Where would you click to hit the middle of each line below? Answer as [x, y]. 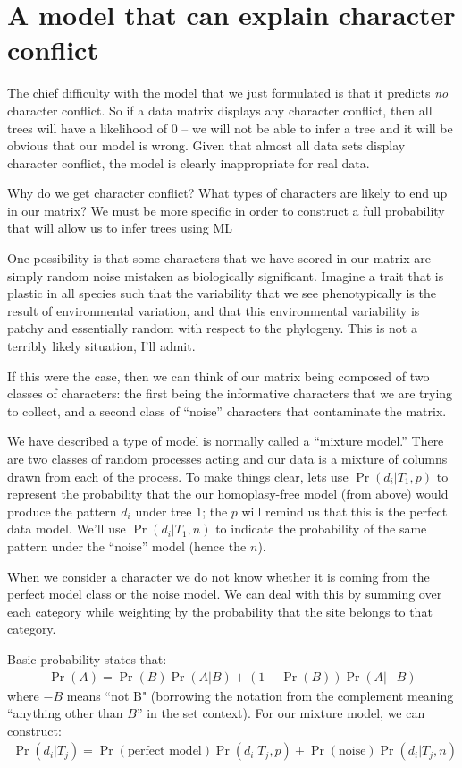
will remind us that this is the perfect [344, 511]
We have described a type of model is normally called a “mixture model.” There [226, 441]
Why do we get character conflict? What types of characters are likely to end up [227, 193]
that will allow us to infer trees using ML [120, 228]
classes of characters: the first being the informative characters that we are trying [230, 393]
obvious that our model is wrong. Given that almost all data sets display [206, 145]
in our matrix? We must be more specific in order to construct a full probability [226, 210]
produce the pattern [62, 511]
